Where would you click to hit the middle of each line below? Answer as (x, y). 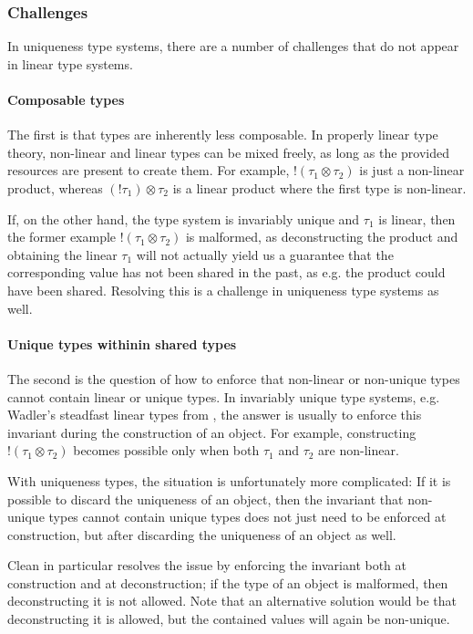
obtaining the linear (62, 254)
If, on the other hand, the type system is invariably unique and (184, 218)
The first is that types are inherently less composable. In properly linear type (223, 135)
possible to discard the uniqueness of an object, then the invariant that (206, 499)
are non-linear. (359, 450)
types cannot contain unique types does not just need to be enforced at (247, 517)
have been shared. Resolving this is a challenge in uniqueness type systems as (223, 290)
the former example (62, 237)
